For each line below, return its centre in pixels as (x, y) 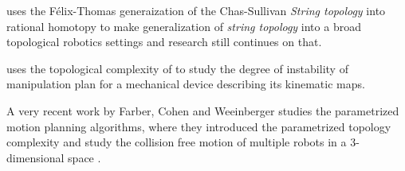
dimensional (35, 157)
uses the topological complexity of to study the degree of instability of (177, 68)
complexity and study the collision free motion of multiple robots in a (177, 142)
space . (85, 157)
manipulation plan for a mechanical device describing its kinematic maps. (186, 84)
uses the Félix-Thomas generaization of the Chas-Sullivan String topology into (196, 10)
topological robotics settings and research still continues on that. (164, 42)
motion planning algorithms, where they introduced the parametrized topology (199, 126)
